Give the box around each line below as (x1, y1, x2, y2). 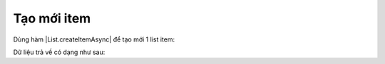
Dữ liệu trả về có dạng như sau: (13, 48, 106, 56)
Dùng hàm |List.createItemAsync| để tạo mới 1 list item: (13, 35, 175, 44)
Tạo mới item (13, 11, 91, 26)
